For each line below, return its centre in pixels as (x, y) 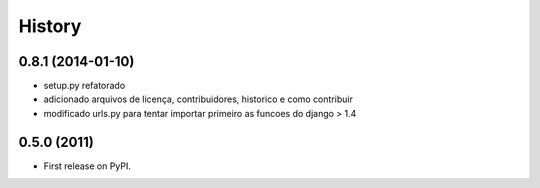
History (50, 26)
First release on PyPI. (87, 166)
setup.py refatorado (84, 86)
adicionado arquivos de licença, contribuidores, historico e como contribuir (198, 99)
